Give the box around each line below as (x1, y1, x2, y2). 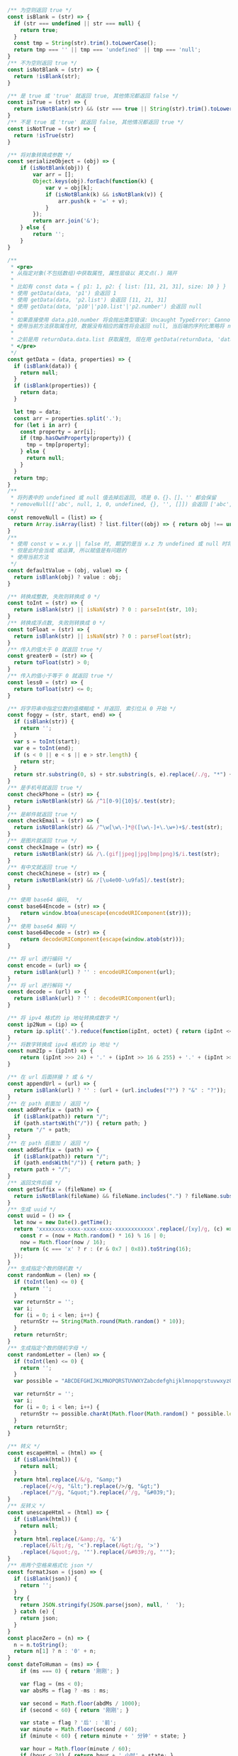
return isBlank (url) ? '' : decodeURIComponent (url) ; (13, 995, 176, 1002)
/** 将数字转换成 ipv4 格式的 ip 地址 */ (7, 1041, 120, 1048)
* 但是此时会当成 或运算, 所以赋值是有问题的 (10, 547, 127, 555)
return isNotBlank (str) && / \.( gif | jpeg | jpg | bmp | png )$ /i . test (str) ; (13, 850, 220, 857)
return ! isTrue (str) (13, 132, 74, 139)
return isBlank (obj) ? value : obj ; (13, 573, 122, 581)
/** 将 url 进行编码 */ (7, 955, 72, 963)
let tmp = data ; (13, 408, 62, 415)
